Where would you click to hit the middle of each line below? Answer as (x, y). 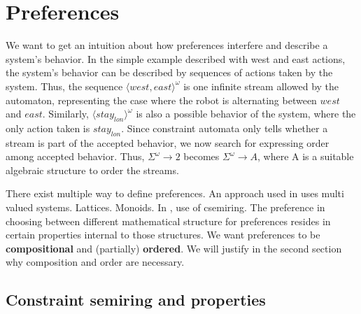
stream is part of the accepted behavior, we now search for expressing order (168, 142)
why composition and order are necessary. (95, 262)
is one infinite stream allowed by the (261, 86)
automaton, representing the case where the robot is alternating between (161, 100)
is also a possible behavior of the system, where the (246, 114)
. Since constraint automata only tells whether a (225, 128)
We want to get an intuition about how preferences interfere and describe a (167, 45)
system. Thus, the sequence (64, 86)
